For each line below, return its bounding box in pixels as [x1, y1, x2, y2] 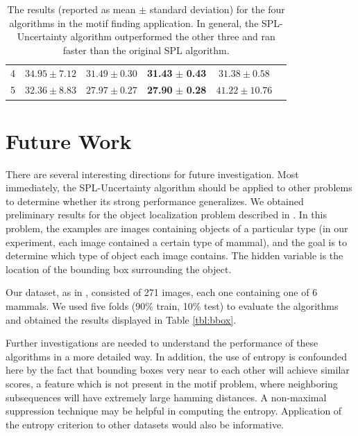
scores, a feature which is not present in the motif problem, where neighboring [6, 376, 338, 390]
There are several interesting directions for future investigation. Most [6, 166, 299, 181]
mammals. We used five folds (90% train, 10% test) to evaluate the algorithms [6, 299, 339, 313]
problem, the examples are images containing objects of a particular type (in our [6, 221, 348, 236]
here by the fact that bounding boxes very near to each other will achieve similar [6, 363, 350, 377]
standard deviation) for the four [149, 2, 285, 16]
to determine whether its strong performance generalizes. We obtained [6, 193, 304, 208]
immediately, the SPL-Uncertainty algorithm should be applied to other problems [6, 180, 352, 195]
